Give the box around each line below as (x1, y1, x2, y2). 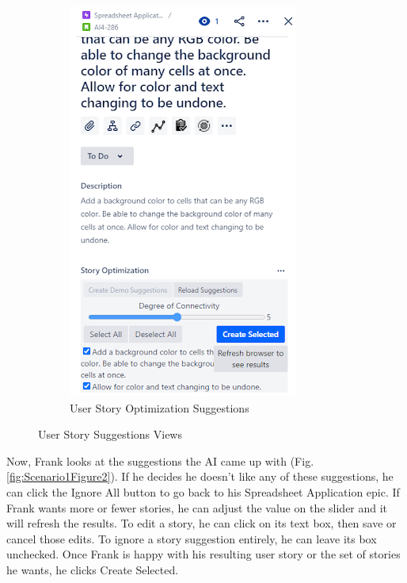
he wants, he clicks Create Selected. (6, 561, 179, 577)
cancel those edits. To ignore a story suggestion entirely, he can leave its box (6, 530, 377, 547)
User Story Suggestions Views (38, 426, 182, 443)
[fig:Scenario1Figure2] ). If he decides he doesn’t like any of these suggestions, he (6, 468, 394, 485)
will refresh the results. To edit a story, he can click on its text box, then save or (6, 515, 397, 531)
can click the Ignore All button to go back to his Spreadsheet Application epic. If (6, 483, 400, 500)
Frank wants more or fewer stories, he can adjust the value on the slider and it (6, 499, 388, 516)
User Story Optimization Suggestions (70, 399, 249, 416)
